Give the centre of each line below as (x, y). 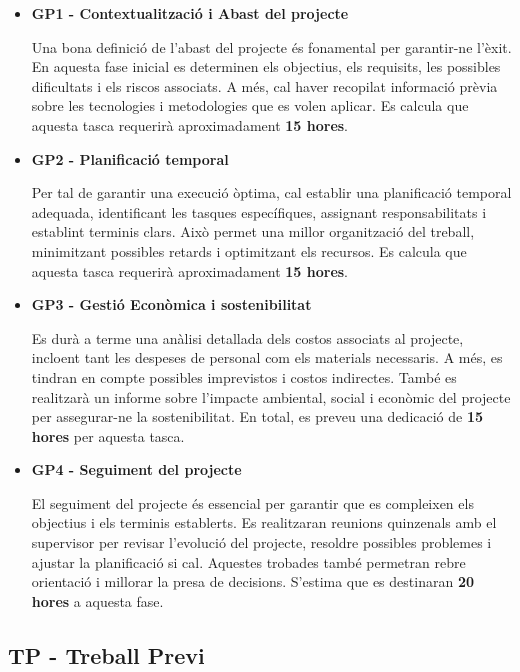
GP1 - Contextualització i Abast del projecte (190, 13)
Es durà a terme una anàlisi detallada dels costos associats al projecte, (247, 337)
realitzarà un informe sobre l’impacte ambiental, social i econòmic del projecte (271, 396)
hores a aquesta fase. (97, 600)
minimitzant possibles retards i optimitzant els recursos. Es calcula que (249, 250)
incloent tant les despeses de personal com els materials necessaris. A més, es (267, 357)
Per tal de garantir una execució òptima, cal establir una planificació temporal (271, 192)
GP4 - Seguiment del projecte (136, 469)
